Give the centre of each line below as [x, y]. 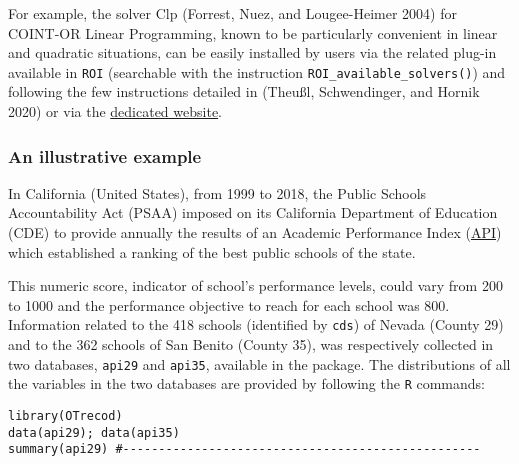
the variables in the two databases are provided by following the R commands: [246, 383]
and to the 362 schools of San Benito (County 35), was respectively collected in [251, 344]
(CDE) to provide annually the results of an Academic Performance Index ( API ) [255, 232]
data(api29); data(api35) [94, 432]
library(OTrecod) [65, 415]
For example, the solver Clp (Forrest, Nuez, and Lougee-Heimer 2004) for [232, 13]
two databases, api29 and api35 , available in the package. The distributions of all [259, 363]
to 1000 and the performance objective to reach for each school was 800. [229, 304]
